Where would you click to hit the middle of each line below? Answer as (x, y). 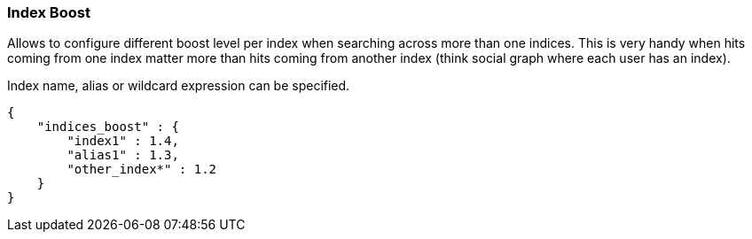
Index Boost (49, 12)
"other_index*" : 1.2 (142, 170)
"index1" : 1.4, (123, 141)
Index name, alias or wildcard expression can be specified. (179, 86)
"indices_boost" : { (108, 127)
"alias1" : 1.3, (123, 155)
